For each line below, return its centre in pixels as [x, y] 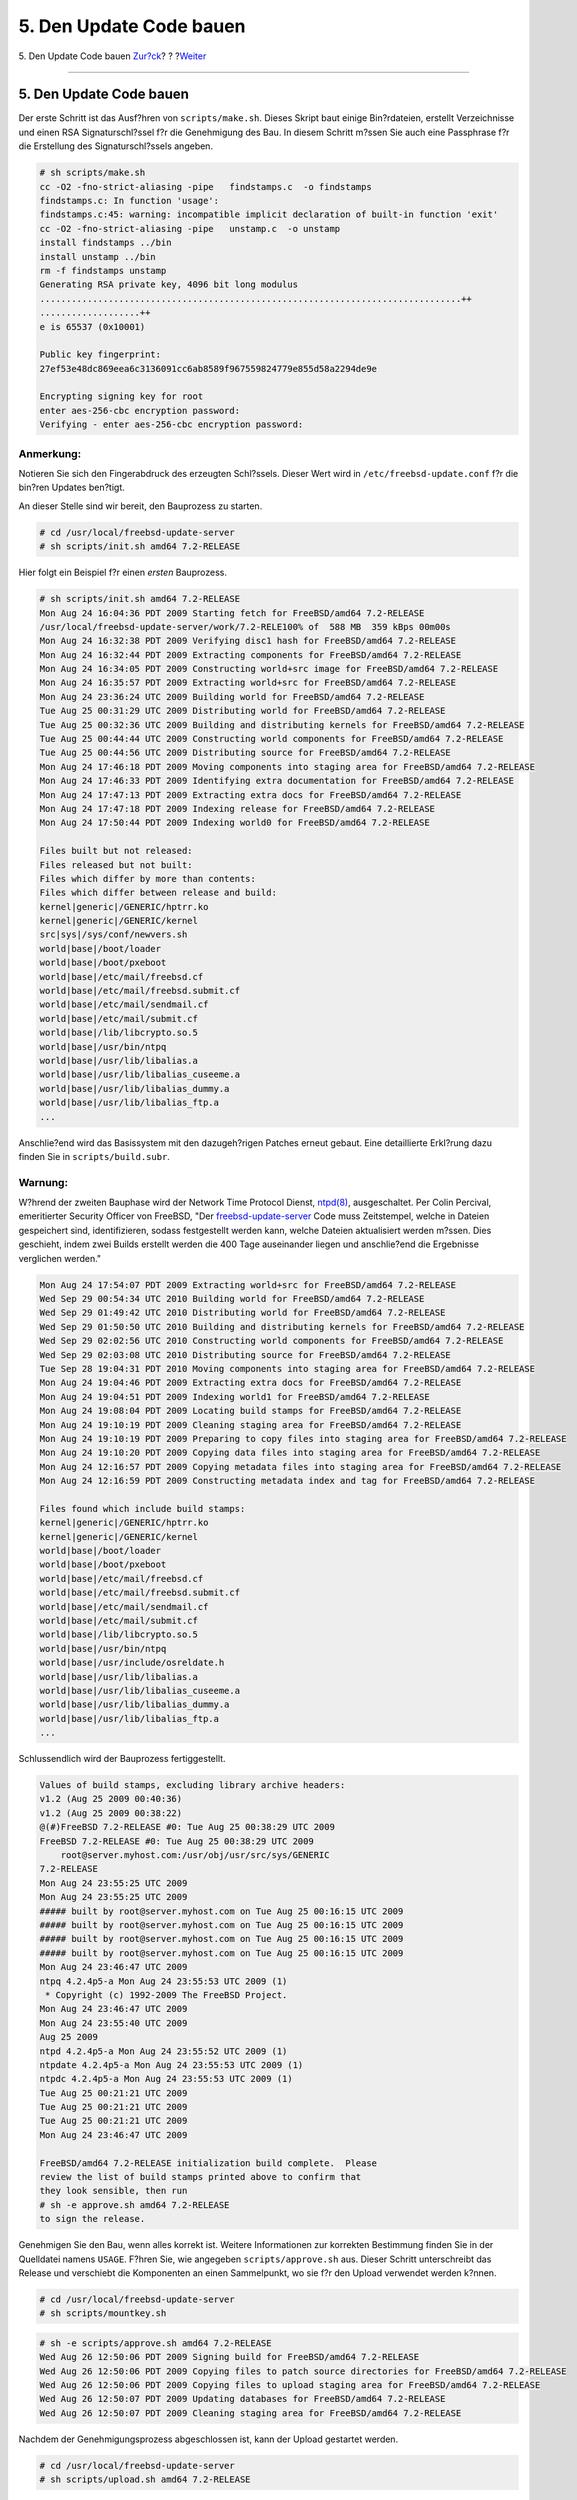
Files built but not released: [116, 851]
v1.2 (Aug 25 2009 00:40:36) [111, 1799]
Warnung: [43, 1182]
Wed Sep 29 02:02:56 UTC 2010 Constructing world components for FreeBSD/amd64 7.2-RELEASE [271, 1341]
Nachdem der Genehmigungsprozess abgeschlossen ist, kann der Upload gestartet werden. [208, 2439]
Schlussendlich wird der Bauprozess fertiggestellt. [122, 1759]
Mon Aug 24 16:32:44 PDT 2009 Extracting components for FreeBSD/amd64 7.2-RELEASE [250, 654]
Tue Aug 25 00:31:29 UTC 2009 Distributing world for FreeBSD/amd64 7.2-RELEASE [242, 711]
